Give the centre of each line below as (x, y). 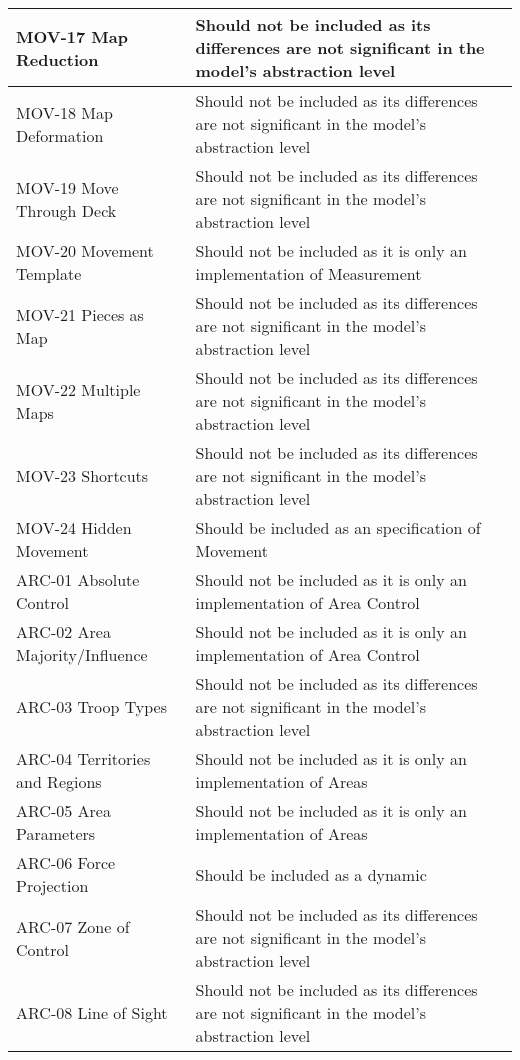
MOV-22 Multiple (78, 389)
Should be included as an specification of (338, 527)
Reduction (57, 59)
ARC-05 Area (63, 810)
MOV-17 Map (72, 36)
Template (49, 273)
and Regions (59, 781)
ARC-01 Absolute (78, 579)
